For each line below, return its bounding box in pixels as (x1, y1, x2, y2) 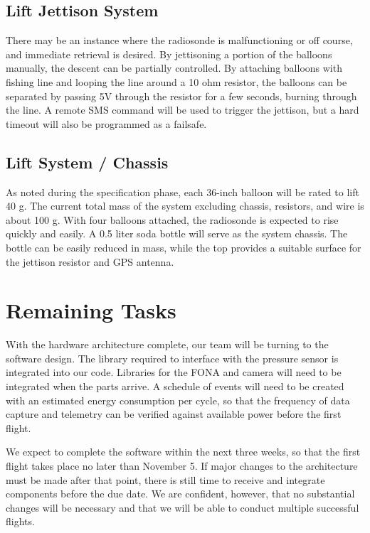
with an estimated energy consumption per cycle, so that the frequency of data (6, 392, 350, 407)
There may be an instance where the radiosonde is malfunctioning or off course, (6, 33, 353, 48)
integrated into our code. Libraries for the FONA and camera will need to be (6, 365, 342, 379)
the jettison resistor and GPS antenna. (6, 254, 174, 269)
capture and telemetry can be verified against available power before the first (6, 407, 342, 421)
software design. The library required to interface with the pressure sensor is (6, 350, 339, 365)
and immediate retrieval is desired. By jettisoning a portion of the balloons (6, 46, 332, 61)
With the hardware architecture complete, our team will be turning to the (6, 337, 329, 352)
